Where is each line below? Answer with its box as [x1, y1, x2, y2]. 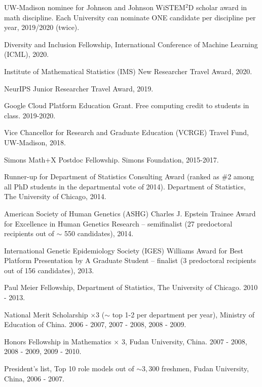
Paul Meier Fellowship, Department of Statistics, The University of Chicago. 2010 [4, 282, 258, 293]
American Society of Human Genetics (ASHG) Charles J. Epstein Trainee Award [4, 208, 256, 218]
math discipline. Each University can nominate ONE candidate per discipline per [4, 12, 256, 22]
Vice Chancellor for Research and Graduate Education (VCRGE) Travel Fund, [4, 127, 249, 138]
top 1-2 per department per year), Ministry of [112, 309, 254, 319]
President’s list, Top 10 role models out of [4, 363, 134, 374]
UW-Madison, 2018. [4, 137, 66, 147]
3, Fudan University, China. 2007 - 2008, [121, 336, 247, 346]
